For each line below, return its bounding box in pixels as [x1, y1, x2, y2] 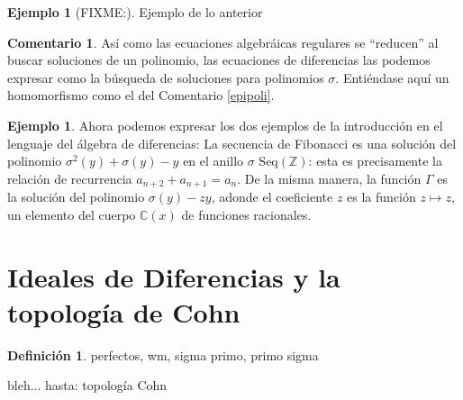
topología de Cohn [7, 293, 241, 330]
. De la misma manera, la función [237, 168, 422, 187]
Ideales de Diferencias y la [7, 258, 340, 295]
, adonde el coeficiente [211, 187, 333, 206]
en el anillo [183, 151, 244, 170]
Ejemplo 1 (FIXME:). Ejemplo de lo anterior [7, 3, 263, 21]
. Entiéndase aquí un [335, 68, 449, 86]
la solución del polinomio [7, 187, 145, 206]
